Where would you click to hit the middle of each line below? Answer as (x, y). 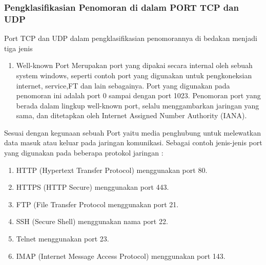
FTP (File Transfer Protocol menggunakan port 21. (97, 204)
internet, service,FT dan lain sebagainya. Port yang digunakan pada (123, 85)
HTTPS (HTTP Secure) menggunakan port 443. (93, 187)
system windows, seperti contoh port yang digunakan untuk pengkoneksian (134, 75)
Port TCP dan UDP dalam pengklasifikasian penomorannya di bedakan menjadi (131, 38)
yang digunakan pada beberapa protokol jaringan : (84, 153)
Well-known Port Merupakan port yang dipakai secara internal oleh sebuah (134, 65)
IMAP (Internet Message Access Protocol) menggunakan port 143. (121, 256)
